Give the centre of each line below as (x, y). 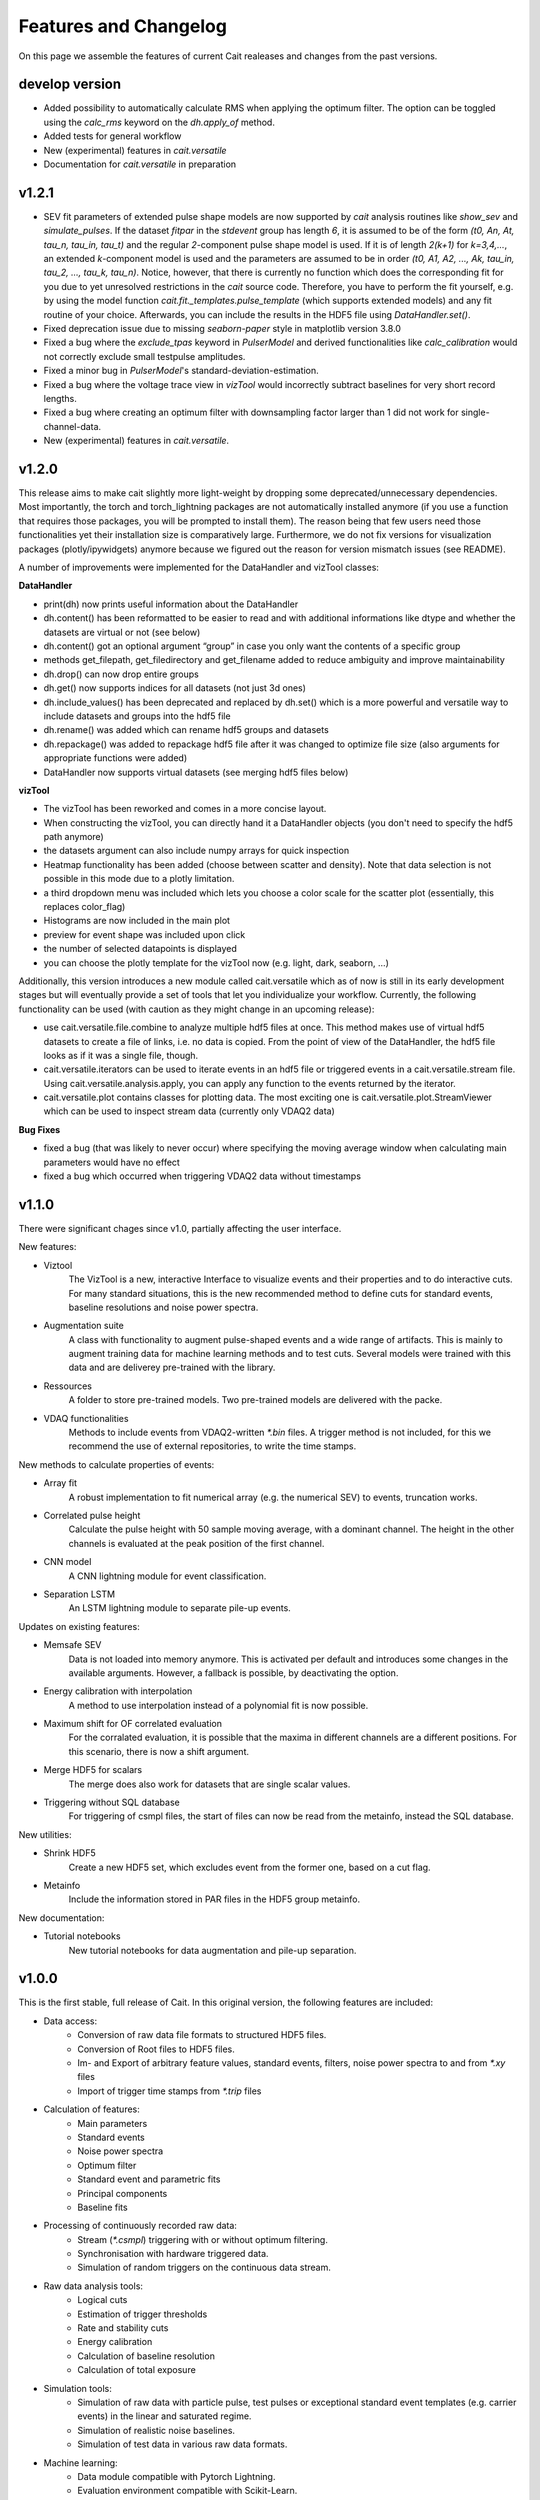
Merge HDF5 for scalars (93, 1770)
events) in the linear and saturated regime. (164, 2416)
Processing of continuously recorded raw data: (140, 2226)
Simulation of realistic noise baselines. (156, 2430)
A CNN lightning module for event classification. (167, 1576)
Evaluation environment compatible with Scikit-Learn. (187, 2491)
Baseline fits (103, 2207)
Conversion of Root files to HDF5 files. (156, 2049)
